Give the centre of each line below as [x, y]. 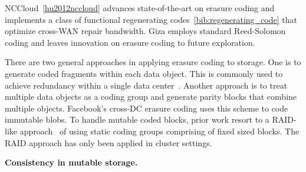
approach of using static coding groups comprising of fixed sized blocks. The [159, 131]
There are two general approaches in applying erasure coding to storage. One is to [153, 62]
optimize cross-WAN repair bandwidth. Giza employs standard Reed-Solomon [145, 31]
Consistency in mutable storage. [71, 162]
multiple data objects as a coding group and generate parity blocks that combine [151, 97]
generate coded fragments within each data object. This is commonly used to [144, 73]
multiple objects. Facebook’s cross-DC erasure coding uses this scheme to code [147, 108]
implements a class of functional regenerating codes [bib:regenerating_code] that [151, 19]
